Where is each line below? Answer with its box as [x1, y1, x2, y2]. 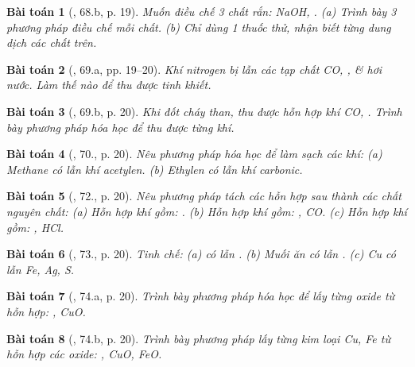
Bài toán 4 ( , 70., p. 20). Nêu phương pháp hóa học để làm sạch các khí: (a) [6, 145, 382, 162]
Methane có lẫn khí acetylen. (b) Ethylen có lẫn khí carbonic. [6, 160, 303, 177]
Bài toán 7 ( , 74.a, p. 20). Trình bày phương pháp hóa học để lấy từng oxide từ [6, 288, 395, 304]
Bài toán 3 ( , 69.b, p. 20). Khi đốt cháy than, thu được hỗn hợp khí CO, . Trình [6, 102, 402, 119]
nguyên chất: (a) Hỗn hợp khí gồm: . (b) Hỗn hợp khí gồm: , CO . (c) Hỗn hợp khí [6, 203, 407, 219]
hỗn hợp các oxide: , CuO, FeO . [6, 346, 162, 362]
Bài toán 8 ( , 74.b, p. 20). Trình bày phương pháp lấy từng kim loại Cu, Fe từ [6, 330, 390, 346]
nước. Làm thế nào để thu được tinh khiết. [6, 76, 211, 93]
